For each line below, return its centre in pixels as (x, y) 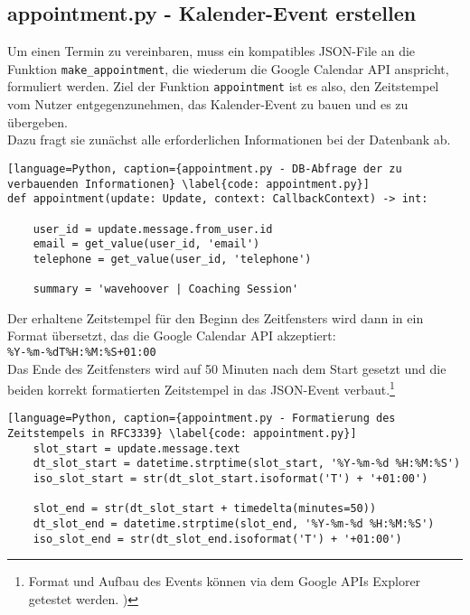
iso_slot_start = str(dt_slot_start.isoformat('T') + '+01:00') (230, 479)
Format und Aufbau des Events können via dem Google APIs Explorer (225, 581)
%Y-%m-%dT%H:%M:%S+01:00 (82, 352)
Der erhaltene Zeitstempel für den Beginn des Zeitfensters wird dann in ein (216, 317)
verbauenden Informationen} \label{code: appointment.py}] (188, 184)
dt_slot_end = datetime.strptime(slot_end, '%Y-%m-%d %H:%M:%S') (234, 524)
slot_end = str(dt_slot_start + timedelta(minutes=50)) (205, 509)
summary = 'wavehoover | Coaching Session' (166, 289)
